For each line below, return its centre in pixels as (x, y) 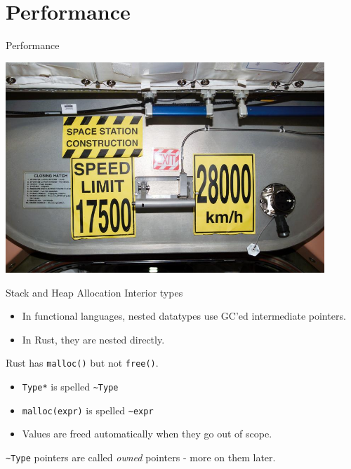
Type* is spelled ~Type (70, 387)
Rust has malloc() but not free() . (82, 363)
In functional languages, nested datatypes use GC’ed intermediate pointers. (184, 316)
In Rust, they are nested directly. (93, 339)
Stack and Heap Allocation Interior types (94, 292)
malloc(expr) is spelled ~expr (88, 410)
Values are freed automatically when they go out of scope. (147, 434)
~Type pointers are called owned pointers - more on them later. (141, 457)
